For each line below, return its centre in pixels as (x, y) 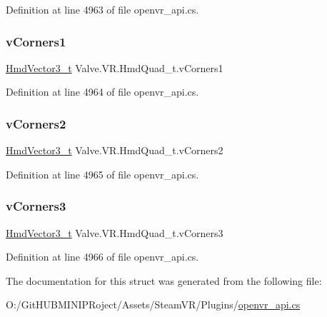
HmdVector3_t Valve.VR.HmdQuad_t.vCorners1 (115, 67)
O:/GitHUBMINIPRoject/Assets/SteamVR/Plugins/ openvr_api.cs (153, 305)
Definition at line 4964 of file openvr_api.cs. (102, 92)
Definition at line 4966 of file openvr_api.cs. (102, 257)
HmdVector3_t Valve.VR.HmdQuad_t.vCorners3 (115, 232)
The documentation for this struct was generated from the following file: (164, 280)
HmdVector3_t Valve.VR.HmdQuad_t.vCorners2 (115, 150)
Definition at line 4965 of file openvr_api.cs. (102, 174)
